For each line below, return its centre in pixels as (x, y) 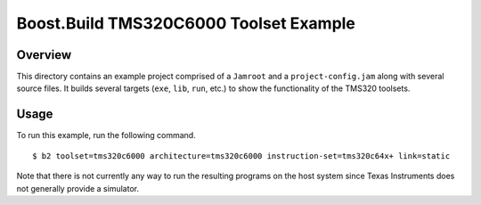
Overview (44, 55)
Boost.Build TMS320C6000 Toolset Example (186, 23)
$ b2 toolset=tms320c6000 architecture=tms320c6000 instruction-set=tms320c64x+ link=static (241, 156)
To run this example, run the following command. (106, 135)
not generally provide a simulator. (78, 188)
